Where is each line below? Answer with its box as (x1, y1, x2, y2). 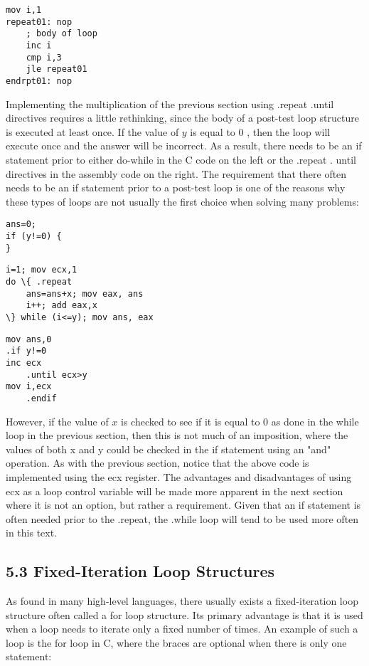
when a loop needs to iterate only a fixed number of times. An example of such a (6, 621, 358, 636)
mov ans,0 (6, 334, 52, 344)
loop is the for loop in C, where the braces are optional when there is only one (6, 635, 347, 650)
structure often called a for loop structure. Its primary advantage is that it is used (6, 607, 363, 622)
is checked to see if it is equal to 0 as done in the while (121, 413, 359, 428)
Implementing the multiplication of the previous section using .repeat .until (6, 96, 334, 111)
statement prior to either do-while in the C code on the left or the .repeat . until (6, 152, 356, 166)
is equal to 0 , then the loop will (190, 124, 331, 139)
